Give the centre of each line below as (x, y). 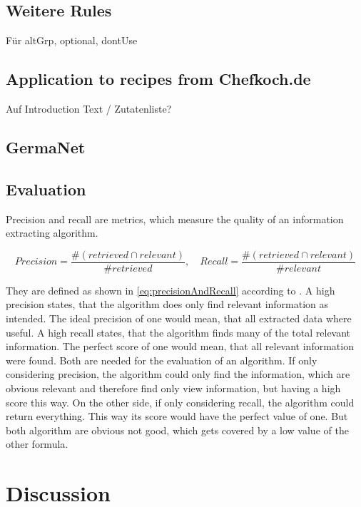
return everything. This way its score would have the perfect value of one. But (177, 416)
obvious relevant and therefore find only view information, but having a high (173, 388)
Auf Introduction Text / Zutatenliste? (89, 108)
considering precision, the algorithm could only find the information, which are (178, 374)
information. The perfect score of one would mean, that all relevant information (180, 346)
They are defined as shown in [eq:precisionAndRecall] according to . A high (171, 290)
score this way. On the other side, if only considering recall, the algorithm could (180, 402)
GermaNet (46, 147)
